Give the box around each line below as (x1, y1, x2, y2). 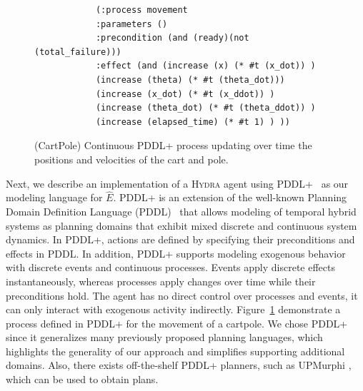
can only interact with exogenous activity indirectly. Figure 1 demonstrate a (6, 302, 341, 317)
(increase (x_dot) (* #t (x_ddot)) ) (95, 88, 275, 99)
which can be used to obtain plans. (6, 372, 159, 387)
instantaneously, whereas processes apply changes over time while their (6, 273, 316, 288)
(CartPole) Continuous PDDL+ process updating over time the (34, 138, 312, 153)
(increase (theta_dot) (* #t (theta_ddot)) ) (95, 103, 316, 113)
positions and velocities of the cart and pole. (34, 151, 229, 166)
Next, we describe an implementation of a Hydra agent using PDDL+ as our (6, 176, 349, 191)
